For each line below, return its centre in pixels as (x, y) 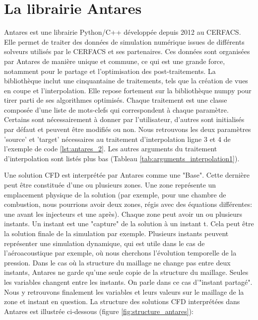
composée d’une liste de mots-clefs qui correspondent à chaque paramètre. (116, 109)
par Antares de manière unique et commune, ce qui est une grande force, (115, 61)
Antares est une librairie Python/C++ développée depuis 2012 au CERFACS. (123, 32)
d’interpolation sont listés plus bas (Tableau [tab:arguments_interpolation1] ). (122, 158)
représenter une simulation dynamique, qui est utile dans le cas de (104, 243)
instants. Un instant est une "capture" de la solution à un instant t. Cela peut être (129, 224)
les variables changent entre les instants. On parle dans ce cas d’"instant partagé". (128, 282)
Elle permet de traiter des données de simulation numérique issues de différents (124, 41)
